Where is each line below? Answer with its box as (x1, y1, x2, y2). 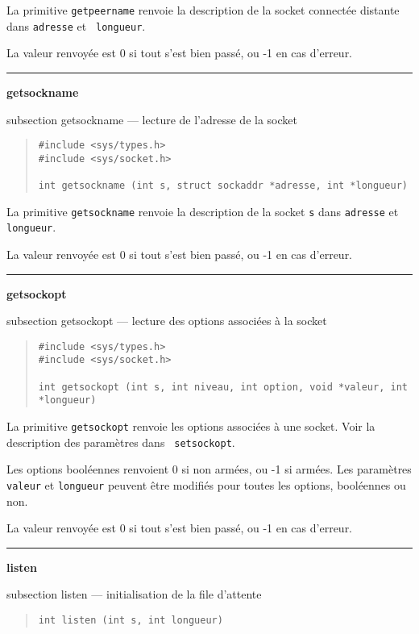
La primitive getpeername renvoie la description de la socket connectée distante (6, 2, 400, 18)
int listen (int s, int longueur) (38, 615, 223, 627)
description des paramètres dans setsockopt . (6, 433, 235, 450)
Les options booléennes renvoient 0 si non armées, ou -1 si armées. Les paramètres (6, 461, 412, 478)
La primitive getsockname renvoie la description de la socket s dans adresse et (6, 202, 399, 219)
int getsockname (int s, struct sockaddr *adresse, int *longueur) (38, 180, 408, 192)
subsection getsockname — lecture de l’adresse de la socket (6, 111, 297, 127)
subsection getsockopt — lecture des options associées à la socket (6, 312, 327, 329)
